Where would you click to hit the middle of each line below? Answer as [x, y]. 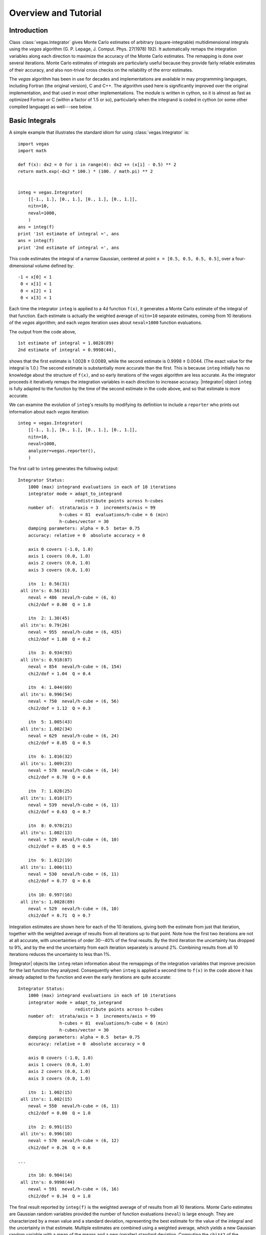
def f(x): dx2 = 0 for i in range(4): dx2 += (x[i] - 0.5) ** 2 [97, 165]
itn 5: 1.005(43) [50, 722]
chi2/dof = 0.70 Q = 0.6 [59, 777]
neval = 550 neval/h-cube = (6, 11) [73, 1106]
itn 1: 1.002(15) [50, 1092]
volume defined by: [54, 266]
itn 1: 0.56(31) [49, 584]
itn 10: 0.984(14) [50, 1175]
